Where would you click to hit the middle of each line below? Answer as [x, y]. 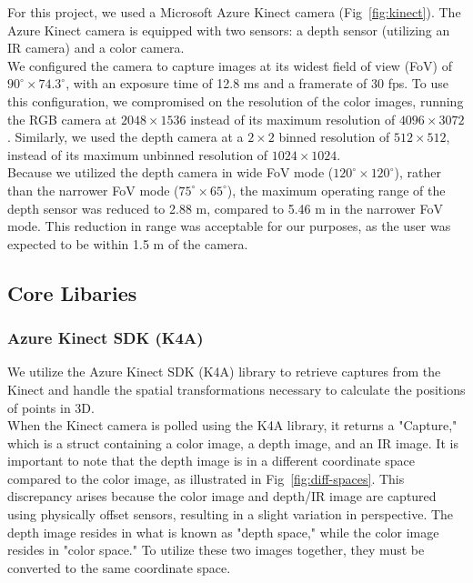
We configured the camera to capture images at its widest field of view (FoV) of [230, 65]
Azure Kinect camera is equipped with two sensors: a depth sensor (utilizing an [229, 30]
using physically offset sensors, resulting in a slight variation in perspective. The [231, 514]
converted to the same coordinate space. [119, 567]
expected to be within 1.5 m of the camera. [128, 243]
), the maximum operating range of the [336, 190]
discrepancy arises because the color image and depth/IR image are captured [222, 496]
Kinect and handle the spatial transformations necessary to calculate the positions [236, 389]
